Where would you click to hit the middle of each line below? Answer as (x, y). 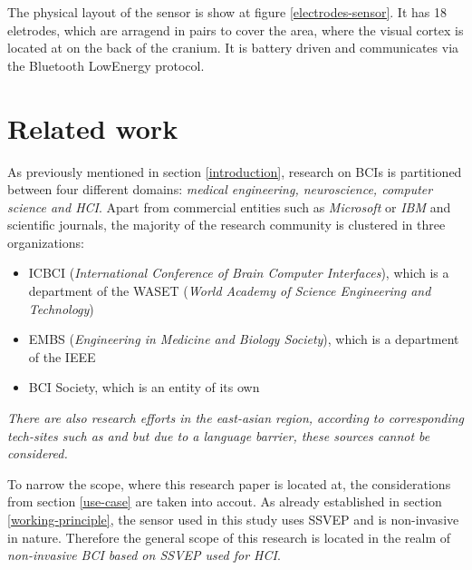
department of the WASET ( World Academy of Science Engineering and (230, 291)
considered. (38, 453)
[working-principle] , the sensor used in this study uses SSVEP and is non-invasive (233, 519)
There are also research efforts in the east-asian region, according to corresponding (236, 418)
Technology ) (61, 308)
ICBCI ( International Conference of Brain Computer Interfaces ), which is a (239, 273)
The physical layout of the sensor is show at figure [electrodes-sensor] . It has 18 (227, 12)
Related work (93, 128)
